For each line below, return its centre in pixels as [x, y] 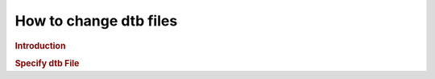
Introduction [40, 45]
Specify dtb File [47, 63]
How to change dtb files [96, 21]
